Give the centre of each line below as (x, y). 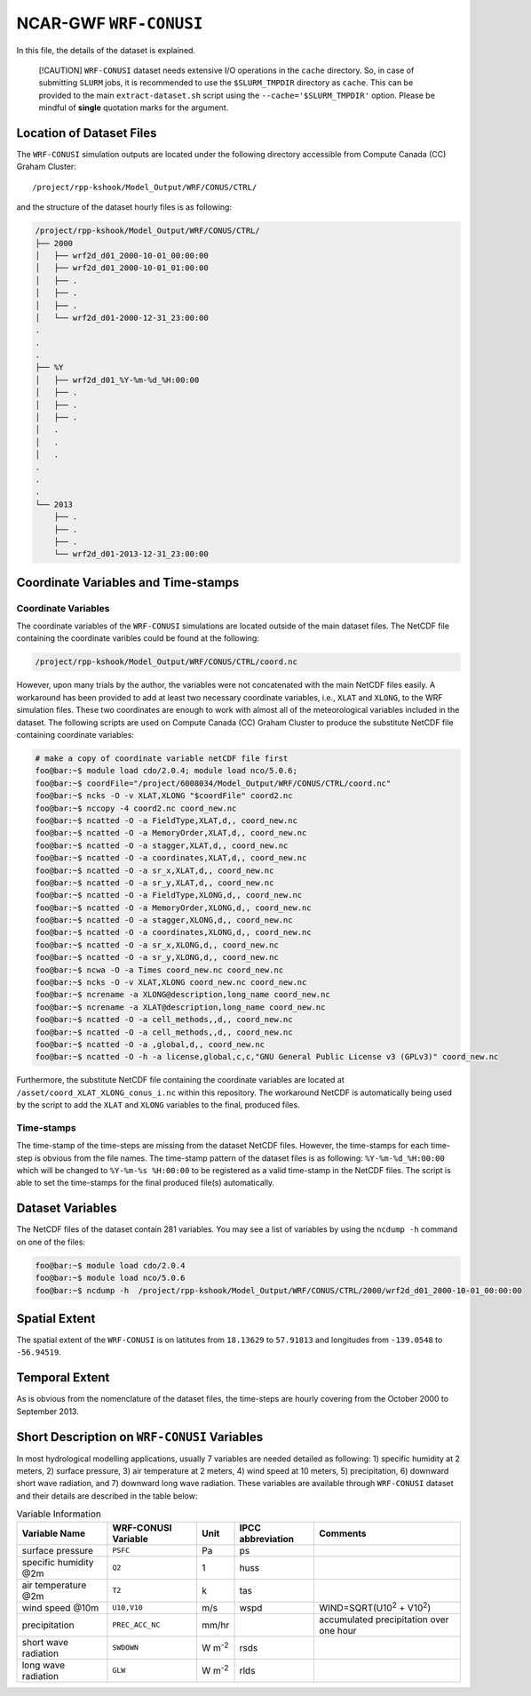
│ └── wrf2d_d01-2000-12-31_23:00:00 (122, 317)
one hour (337, 1630)
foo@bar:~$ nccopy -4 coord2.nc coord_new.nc (136, 808)
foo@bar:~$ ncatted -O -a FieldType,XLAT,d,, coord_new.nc (166, 820)
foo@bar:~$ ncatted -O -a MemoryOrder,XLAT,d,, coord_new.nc (171, 833)
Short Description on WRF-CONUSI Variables (140, 1437)
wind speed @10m (60, 1607)
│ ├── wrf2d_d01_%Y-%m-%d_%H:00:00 (117, 380)
